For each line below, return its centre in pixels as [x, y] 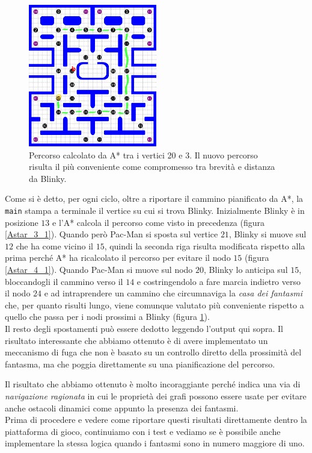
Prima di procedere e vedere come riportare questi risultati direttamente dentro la [156, 420]
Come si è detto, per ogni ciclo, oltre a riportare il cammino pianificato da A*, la [154, 198]
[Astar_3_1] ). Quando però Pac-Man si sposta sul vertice [112, 234]
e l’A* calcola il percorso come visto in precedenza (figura [159, 222]
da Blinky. [48, 178]
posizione [22, 222]
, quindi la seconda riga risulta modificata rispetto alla [205, 245]
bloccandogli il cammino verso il [64, 281]
